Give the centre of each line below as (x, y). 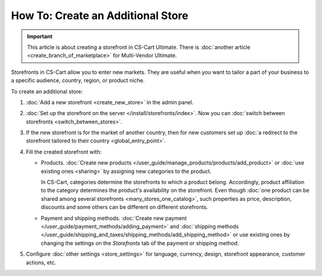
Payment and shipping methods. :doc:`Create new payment (114, 218)
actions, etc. (41, 262)
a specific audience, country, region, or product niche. (78, 80)
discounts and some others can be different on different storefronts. (124, 207)
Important (40, 36)
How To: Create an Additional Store (100, 15)
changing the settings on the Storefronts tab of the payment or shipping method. (140, 243)
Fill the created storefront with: (64, 151)
